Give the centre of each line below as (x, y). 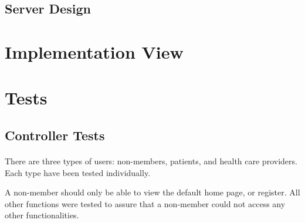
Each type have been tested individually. (78, 172)
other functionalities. (42, 215)
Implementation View (94, 51)
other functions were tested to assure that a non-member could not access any (145, 203)
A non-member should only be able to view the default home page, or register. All (152, 192)
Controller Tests (55, 135)
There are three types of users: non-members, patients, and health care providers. (151, 161)
